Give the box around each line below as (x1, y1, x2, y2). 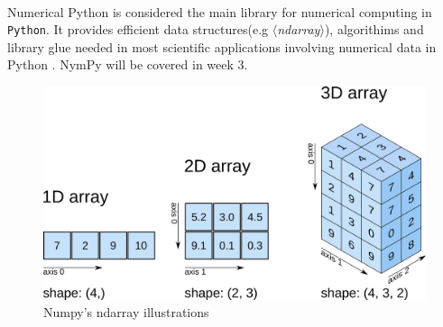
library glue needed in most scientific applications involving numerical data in (7, 37, 437, 56)
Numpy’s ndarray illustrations (43, 303, 209, 322)
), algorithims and (324, 20, 424, 39)
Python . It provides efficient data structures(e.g (7, 20, 269, 39)
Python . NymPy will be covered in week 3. (7, 55, 248, 74)
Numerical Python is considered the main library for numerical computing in (7, 2, 432, 21)
